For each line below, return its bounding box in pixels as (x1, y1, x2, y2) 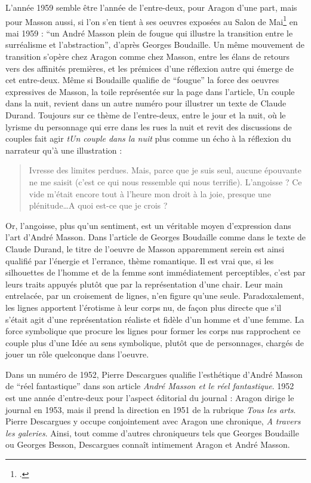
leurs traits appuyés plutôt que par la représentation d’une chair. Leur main (5, 277, 283, 290)
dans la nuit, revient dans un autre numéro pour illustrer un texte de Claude (5, 97, 287, 109)
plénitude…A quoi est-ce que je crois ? (29, 199, 168, 212)
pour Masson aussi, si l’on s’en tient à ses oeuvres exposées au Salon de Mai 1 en (5, 13, 298, 27)
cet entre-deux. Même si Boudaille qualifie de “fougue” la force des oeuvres (5, 74, 279, 86)
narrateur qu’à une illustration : (5, 143, 122, 156)
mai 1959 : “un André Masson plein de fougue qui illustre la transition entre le (5, 26, 293, 39)
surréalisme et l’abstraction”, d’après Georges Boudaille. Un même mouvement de (5, 38, 304, 51)
